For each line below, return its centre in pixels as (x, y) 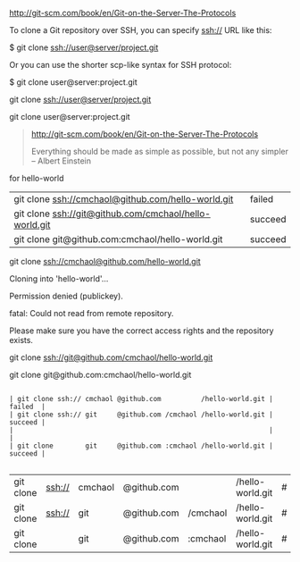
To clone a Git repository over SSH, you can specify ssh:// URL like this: (141, 30)
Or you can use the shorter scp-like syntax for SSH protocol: (121, 65)
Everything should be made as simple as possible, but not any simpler (159, 151)
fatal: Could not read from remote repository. (92, 313)
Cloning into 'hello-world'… (59, 279)
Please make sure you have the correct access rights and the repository (142, 331)
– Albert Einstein (61, 161)
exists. (21, 340)
